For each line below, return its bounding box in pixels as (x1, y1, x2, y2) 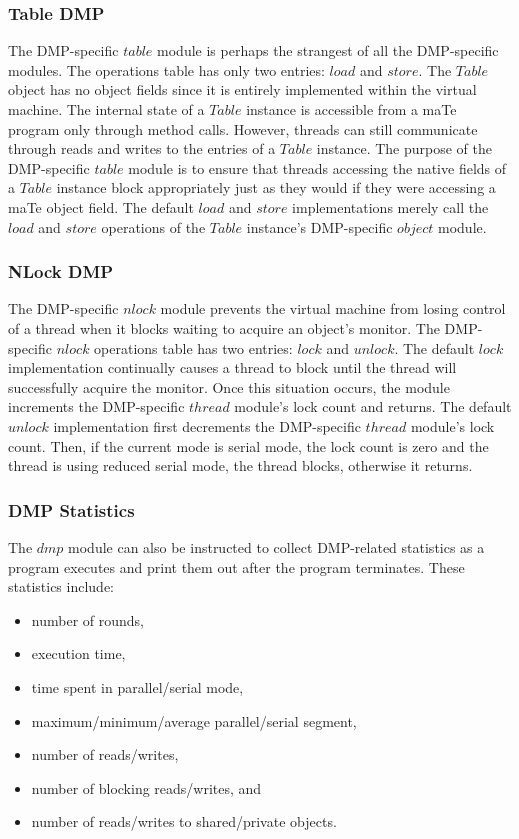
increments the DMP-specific (8, 396, 185, 417)
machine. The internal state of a (8, 99, 205, 119)
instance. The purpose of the (316, 138, 493, 159)
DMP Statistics (8, 497, 135, 522)
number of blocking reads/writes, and (31, 777, 262, 798)
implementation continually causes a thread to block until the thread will (8, 357, 457, 378)
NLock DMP (8, 259, 114, 284)
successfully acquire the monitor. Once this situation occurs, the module (8, 376, 450, 397)
